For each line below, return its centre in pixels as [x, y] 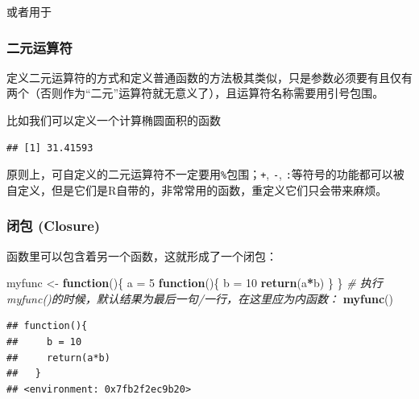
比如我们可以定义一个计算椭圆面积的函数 [114, 120]
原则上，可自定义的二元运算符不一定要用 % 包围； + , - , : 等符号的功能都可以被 [205, 174]
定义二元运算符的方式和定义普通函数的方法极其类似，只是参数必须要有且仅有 [209, 77]
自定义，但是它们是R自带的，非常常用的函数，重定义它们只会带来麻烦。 [197, 189]
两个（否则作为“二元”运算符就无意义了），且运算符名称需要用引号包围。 [195, 93]
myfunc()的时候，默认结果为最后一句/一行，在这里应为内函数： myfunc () [200, 298]
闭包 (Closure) [54, 226]
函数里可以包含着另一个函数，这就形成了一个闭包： [142, 255]
